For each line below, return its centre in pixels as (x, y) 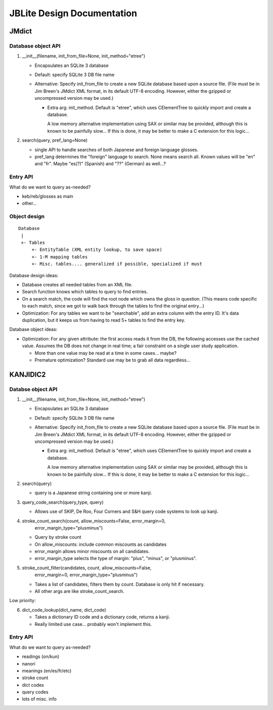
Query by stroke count (58, 537)
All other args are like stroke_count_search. (80, 591)
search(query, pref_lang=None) (55, 140)
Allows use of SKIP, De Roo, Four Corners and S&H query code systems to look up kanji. (126, 511)
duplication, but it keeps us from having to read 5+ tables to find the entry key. (104, 320)
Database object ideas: (33, 329)
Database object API (35, 46)
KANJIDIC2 (28, 374)
